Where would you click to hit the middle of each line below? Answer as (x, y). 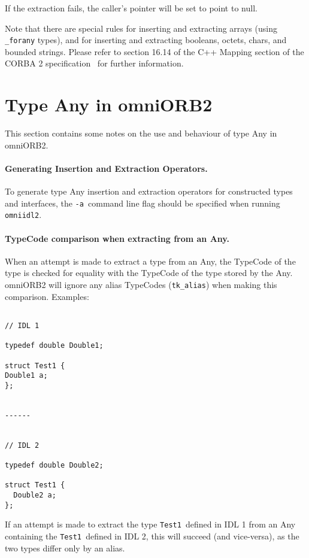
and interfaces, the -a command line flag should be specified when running (143, 203)
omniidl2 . (23, 215)
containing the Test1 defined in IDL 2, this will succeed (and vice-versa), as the (152, 536)
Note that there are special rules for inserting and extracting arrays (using (141, 28)
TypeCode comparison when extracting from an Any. (117, 238)
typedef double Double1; (54, 346)
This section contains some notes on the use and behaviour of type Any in (141, 133)
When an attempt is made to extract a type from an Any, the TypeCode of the (150, 261)
